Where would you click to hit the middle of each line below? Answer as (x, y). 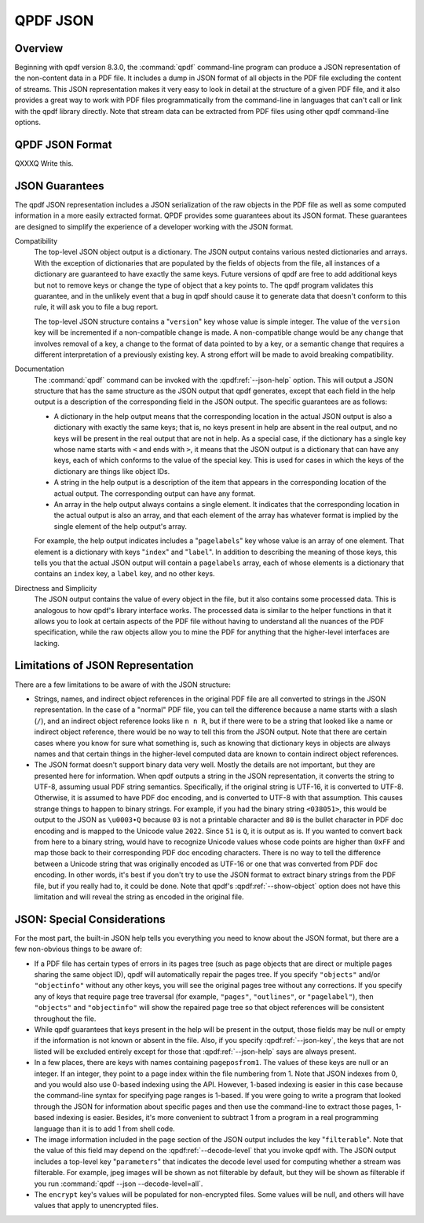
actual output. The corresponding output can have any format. (155, 493)
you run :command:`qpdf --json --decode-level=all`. (119, 1184)
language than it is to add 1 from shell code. (105, 1129)
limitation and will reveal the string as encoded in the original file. (139, 897)
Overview (39, 48)
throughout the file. (65, 1019)
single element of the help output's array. (121, 526)
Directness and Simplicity (56, 588)
